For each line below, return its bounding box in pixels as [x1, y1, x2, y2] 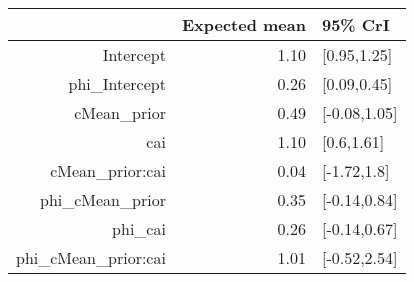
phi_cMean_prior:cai [16, 246, 166, 269]
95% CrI [321, 13, 390, 36]
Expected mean [181, 13, 306, 36]
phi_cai [112, 217, 166, 240]
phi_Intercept [68, 72, 166, 95]
